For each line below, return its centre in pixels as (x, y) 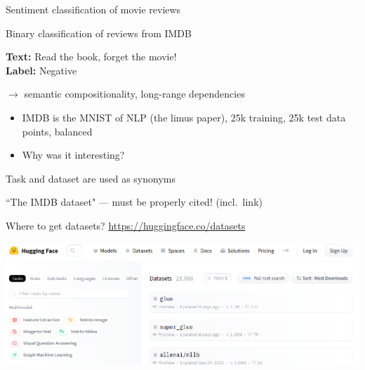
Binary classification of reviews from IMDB (99, 33)
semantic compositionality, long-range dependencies (134, 94)
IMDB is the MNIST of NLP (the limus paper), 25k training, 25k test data (184, 117)
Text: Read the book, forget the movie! (91, 57)
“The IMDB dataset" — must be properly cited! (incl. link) (134, 202)
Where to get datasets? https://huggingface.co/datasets (126, 225)
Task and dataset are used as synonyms (91, 178)
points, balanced (57, 131)
